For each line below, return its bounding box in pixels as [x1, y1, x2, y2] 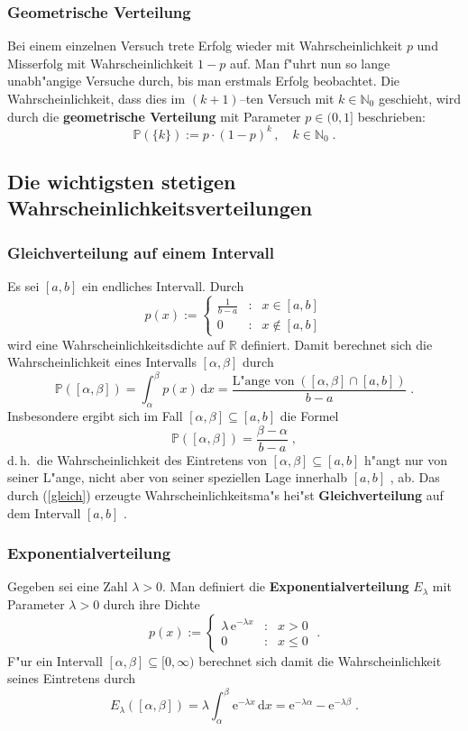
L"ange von [232, 374, 295, 388]
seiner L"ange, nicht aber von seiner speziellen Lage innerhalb [7, 468, 348, 487]
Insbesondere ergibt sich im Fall [7, 407, 183, 425]
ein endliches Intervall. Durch [81, 277, 244, 296]
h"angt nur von [364, 450, 448, 469]
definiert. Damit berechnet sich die [241, 334, 433, 353]
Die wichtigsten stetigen [7, 168, 236, 196]
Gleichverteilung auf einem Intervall [7, 241, 275, 263]
